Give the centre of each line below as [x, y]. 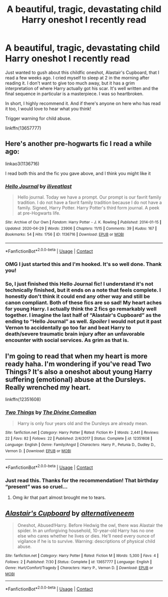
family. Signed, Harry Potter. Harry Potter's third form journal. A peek [88, 208]
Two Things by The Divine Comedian [51, 412]
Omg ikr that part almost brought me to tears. [59, 497]
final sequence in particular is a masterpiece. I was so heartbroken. [74, 93]
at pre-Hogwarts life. [39, 213]
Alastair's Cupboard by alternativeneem [70, 513]
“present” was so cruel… [36, 486]
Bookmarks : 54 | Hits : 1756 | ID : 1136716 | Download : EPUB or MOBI [64, 234]
